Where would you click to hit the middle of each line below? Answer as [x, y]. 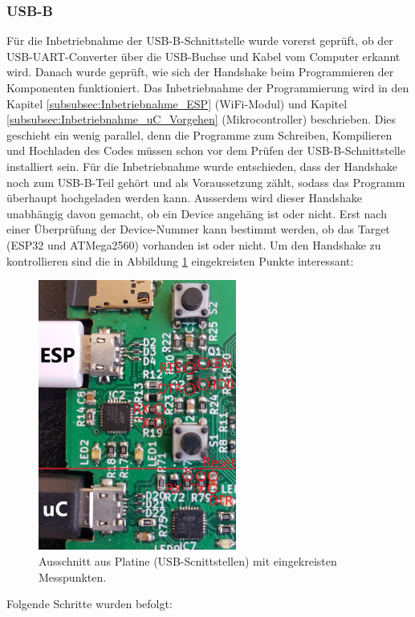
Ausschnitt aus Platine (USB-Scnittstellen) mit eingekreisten [188, 560]
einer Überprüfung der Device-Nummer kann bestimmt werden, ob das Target [198, 229]
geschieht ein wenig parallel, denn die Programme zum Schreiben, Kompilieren [199, 134]
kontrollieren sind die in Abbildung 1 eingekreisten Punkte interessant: [180, 260]
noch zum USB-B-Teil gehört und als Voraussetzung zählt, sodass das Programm [206, 182]
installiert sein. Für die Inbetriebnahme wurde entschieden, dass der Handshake [202, 166]
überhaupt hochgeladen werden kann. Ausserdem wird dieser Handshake [185, 198]
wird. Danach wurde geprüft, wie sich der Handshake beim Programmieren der [200, 72]
